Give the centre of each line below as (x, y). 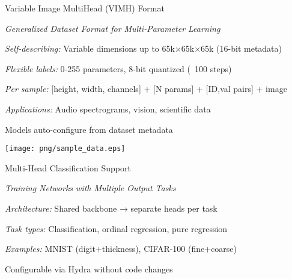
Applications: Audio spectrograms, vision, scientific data (108, 109)
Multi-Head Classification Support (68, 167)
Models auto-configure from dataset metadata (89, 129)
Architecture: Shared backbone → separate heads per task (111, 208)
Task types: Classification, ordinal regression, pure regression (116, 228)
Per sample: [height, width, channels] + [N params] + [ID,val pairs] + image (146, 89)
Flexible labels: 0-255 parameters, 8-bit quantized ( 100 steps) (118, 68)
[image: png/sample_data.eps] (65, 149)
